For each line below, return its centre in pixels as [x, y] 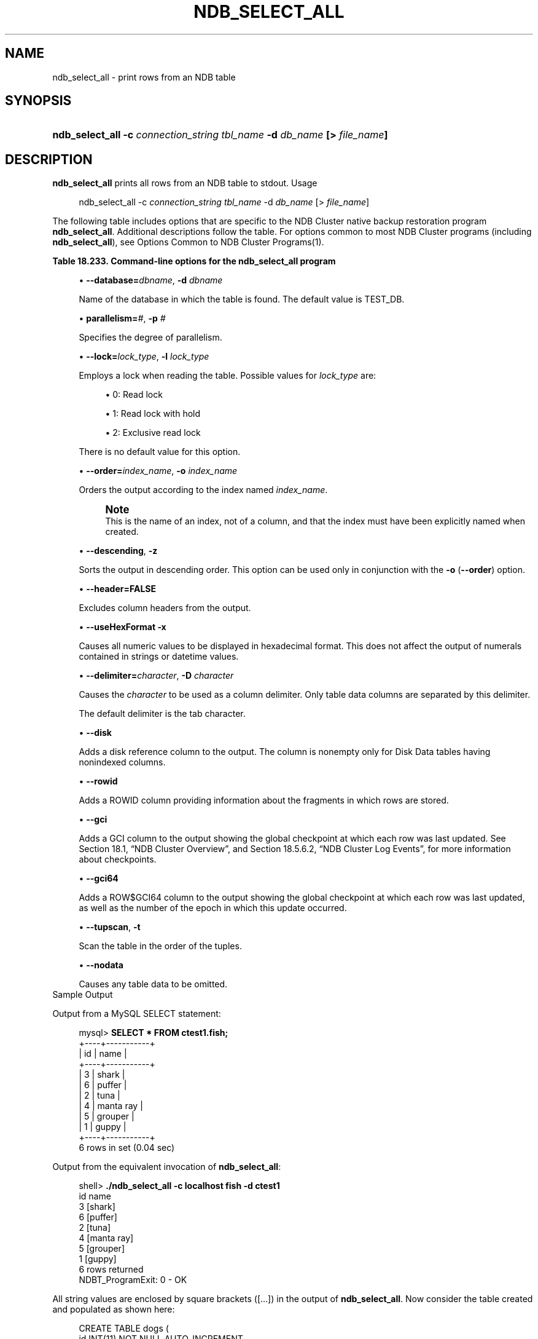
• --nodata [101, 965]
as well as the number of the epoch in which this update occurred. [213, 908]
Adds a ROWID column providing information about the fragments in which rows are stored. [264, 800]
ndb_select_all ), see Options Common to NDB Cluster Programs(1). [188, 242]
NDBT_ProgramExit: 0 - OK [133, 1280]
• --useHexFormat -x [123, 627]
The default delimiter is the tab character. [162, 714]
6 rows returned [111, 1270]
